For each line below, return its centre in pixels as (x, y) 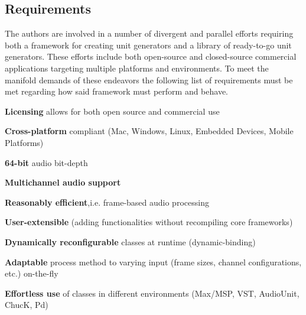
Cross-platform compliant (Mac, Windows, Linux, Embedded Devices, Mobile (149, 131)
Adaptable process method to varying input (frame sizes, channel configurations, (153, 262)
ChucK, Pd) (27, 305)
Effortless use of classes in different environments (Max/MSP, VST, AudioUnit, (152, 293)
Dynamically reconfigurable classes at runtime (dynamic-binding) (130, 241)
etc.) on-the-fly (32, 273)
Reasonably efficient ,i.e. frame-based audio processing (107, 202)
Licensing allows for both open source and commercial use (112, 111)
